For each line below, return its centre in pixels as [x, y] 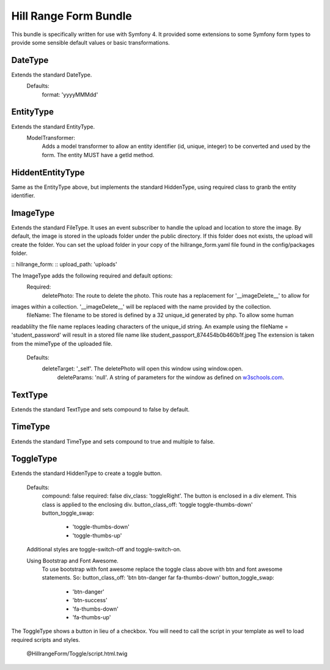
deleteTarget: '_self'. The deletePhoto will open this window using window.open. [142, 369]
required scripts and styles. [46, 639]
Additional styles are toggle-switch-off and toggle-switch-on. [104, 550]
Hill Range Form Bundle [72, 16]
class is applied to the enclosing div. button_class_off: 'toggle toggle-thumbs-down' [147, 504]
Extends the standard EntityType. [53, 127]
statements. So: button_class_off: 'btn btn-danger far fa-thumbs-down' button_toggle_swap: [158, 578]
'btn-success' [90, 600]
